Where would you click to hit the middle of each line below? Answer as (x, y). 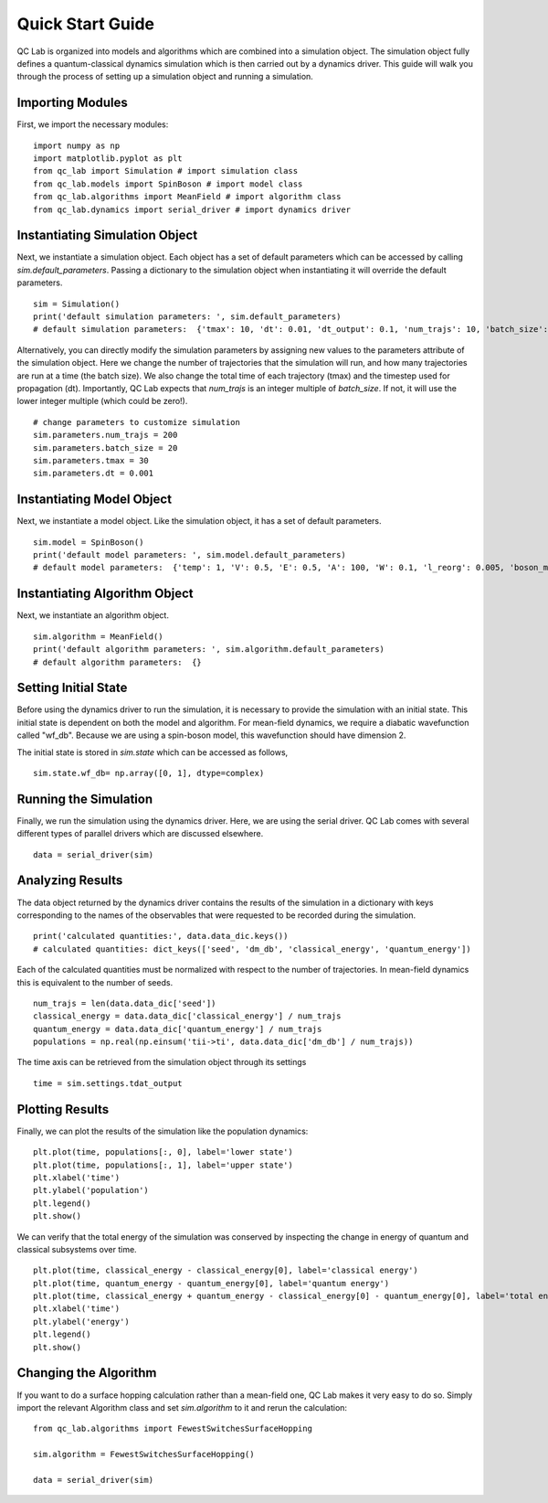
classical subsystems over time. (77, 1249)
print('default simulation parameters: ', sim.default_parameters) (187, 317)
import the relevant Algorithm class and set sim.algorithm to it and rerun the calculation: (182, 1407)
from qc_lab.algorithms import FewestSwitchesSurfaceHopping (173, 1429)
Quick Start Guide (86, 24)
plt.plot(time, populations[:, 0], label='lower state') (163, 1152)
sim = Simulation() (77, 304)
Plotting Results (63, 1109)
